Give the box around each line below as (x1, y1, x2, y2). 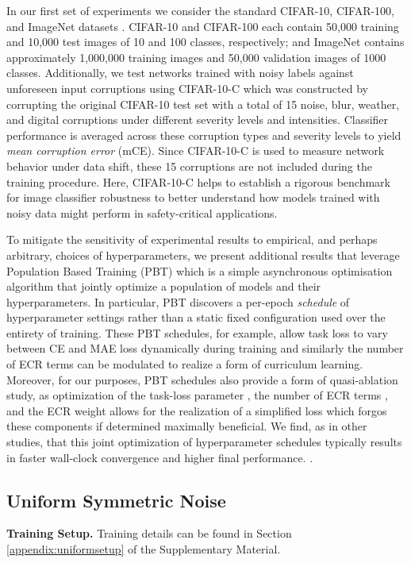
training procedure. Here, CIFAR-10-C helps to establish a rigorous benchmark (6, 173, 390, 190)
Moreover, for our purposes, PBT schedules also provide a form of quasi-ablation (6, 371, 398, 388)
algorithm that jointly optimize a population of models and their (6, 278, 321, 295)
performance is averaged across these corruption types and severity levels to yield (6, 126, 401, 143)
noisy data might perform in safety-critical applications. (6, 204, 278, 221)
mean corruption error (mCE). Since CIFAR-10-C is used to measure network (6, 142, 385, 159)
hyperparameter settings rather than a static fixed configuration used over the (6, 309, 386, 326)
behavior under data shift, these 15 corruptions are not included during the (6, 157, 372, 174)
